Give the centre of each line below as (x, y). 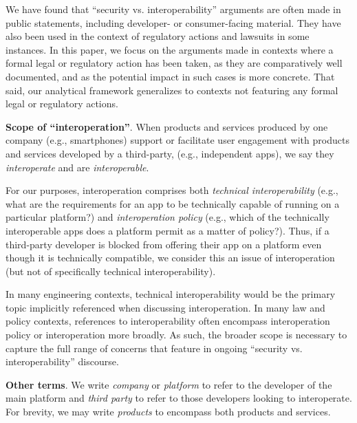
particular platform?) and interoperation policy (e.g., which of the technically (167, 217)
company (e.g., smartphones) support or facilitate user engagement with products (177, 140)
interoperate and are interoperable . (77, 167)
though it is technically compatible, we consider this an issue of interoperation (170, 258)
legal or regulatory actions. (62, 104)
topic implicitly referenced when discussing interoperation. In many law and (165, 307)
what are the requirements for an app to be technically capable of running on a (173, 203)
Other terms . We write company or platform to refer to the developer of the (169, 384)
